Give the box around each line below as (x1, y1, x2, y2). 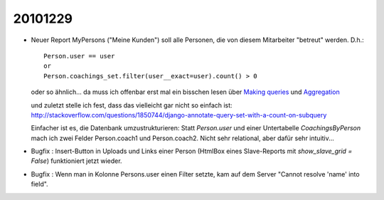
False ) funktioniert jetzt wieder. (31, 157, 122, 165)
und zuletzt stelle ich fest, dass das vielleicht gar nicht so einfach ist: (31, 100, 233, 110)
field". (31, 180, 49, 189)
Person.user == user (43, 52, 115, 60)
